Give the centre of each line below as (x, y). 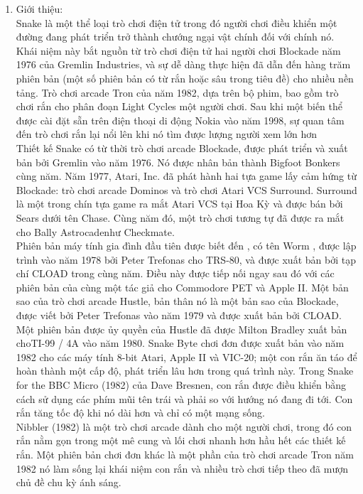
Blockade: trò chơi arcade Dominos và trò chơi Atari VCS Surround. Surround (186, 189)
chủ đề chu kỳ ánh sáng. (69, 482)
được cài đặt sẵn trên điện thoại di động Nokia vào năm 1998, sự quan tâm (180, 120)
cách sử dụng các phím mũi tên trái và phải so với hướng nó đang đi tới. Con (184, 398)
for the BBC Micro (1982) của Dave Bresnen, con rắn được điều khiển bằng (181, 385)
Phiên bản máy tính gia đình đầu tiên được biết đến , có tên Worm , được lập (186, 246)
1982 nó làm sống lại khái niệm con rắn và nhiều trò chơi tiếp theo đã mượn (182, 468)
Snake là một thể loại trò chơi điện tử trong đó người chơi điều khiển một (177, 22)
